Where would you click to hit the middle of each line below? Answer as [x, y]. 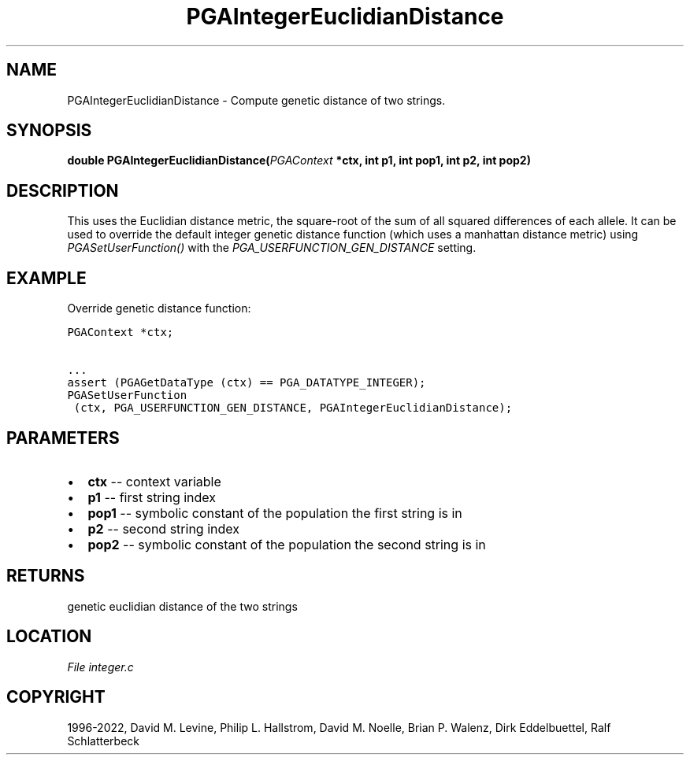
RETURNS [46, 576]
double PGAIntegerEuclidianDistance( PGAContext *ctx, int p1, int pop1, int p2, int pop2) [299, 161]
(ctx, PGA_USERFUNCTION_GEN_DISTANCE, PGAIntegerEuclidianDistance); [293, 408]
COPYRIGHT [56, 697]
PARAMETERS [63, 438]
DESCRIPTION [63, 190]
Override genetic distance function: [159, 308]
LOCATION [49, 637]
